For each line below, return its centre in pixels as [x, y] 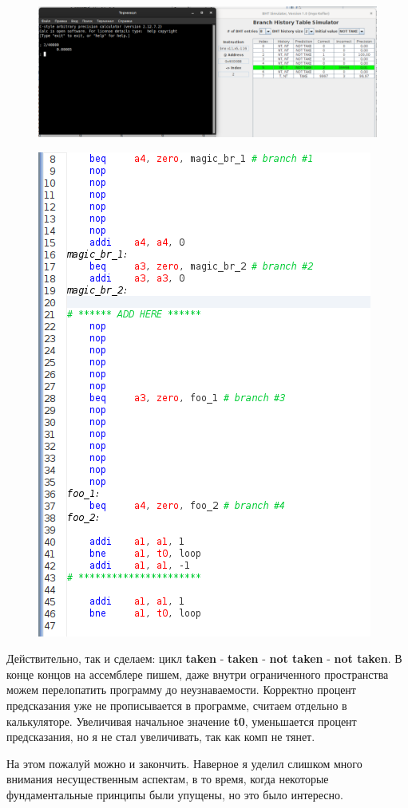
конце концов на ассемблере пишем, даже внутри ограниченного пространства [198, 674]
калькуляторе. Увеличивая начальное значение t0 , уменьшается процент [182, 721]
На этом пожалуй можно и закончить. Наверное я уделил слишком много [184, 763]
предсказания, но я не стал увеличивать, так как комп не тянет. [161, 737]
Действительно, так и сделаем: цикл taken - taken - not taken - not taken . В [204, 658]
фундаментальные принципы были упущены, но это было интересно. [175, 794]
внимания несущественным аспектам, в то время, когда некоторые [168, 779]
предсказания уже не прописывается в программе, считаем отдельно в [177, 705]
